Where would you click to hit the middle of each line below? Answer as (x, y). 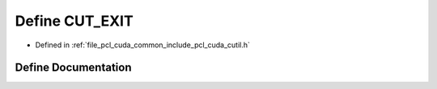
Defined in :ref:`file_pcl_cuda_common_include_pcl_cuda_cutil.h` (143, 45)
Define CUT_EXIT (74, 21)
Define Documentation (73, 68)
